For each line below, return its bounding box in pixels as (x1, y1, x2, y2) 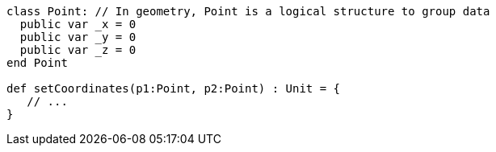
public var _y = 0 (19, 31, 137, 43)
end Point (6, 56, 68, 69)
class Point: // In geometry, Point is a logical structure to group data (6, 5, 490, 18)
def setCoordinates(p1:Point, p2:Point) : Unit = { (6, 82, 341, 95)
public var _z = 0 (19, 43, 137, 56)
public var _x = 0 (19, 18, 137, 31)
